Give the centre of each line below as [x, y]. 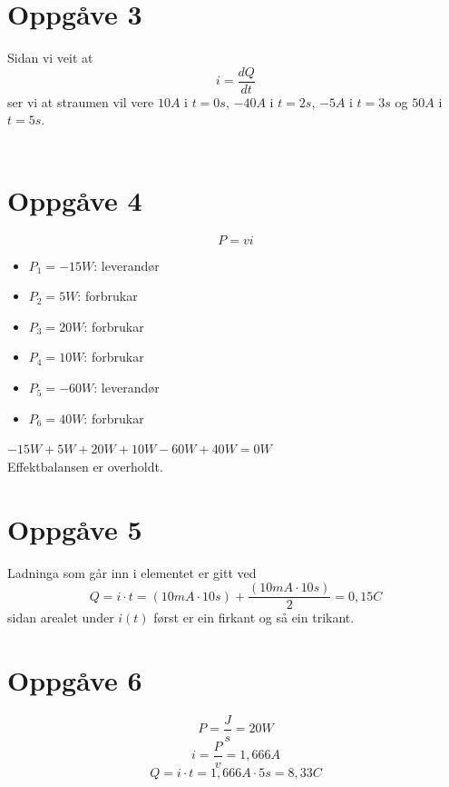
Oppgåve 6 [75, 680]
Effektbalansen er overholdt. [85, 466]
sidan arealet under [61, 618]
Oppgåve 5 [75, 528]
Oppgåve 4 [75, 199]
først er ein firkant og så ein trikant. [254, 618]
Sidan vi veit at [50, 58]
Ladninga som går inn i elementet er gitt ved [132, 572]
